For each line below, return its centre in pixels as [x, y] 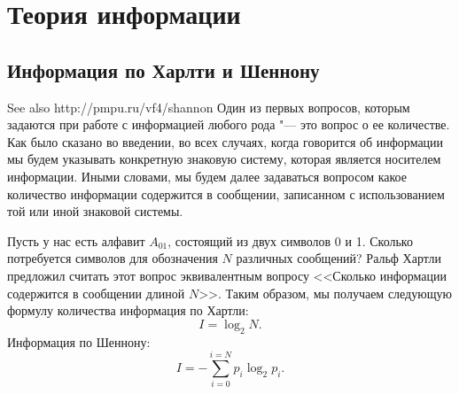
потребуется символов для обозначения [113, 258]
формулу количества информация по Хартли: [128, 310]
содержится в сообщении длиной [96, 293]
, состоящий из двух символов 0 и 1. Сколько [290, 240]
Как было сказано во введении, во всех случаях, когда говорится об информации [226, 141]
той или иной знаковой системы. [95, 211]
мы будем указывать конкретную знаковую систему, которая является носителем [224, 159]
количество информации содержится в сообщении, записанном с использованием [226, 193]
